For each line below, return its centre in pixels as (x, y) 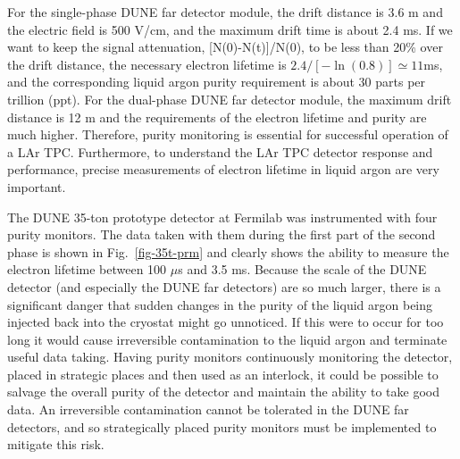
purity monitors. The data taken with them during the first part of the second (222, 234)
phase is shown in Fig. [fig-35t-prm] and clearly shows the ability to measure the (228, 251)
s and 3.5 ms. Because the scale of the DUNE (302, 269)
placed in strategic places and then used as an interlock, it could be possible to (223, 374)
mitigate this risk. (56, 444)
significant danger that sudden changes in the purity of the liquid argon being (220, 304)
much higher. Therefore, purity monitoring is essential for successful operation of (228, 134)
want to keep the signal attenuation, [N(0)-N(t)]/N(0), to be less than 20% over (225, 47)
